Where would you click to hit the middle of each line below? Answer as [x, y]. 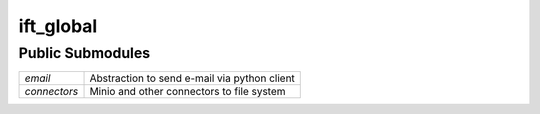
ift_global [58, 26]
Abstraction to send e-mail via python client [192, 78]
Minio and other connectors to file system [187, 92]
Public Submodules [84, 53]
